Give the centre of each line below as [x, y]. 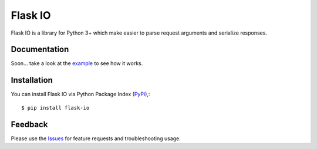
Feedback [29, 124]
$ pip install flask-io [55, 108]
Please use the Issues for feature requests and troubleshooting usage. [96, 138]
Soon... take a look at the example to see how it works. [77, 63]
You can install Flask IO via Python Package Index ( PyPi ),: [80, 94]
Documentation [40, 50]
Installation [32, 80]
